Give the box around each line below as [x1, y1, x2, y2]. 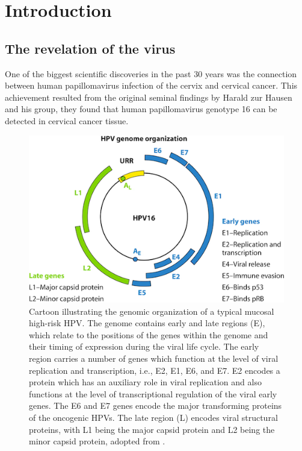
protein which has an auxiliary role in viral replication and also [29, 376, 262, 388]
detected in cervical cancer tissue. [5, 114, 129, 127]
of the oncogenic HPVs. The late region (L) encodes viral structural [29, 411, 278, 423]
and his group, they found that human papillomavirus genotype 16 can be [5, 102, 277, 115]
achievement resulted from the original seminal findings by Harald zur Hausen [5, 90, 292, 103]
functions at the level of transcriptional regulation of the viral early [29, 387, 277, 400]
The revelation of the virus [5, 39, 176, 57]
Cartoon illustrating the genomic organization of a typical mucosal [29, 304, 274, 317]
